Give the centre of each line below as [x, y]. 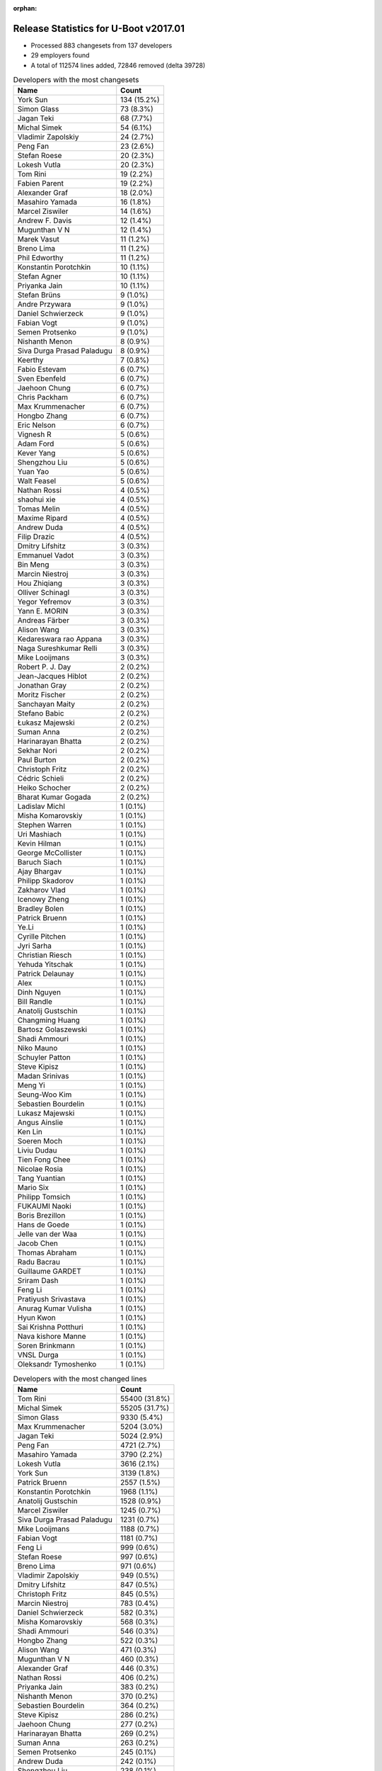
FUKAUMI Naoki [45, 1206]
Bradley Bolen [41, 909]
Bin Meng [33, 565]
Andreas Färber [44, 621]
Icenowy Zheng [43, 900]
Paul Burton [37, 760]
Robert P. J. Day [44, 667]
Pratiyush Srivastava [52, 1299]
